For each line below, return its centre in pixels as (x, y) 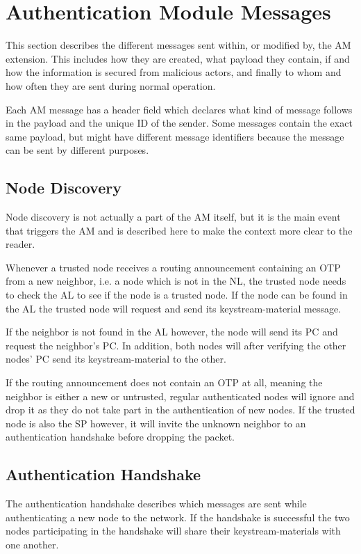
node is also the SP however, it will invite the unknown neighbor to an (156, 423)
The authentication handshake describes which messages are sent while (156, 504)
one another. (32, 544)
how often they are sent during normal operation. (111, 85)
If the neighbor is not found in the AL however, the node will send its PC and (172, 332)
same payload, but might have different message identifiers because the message (175, 136)
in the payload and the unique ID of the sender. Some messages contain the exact (179, 123)
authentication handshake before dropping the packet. (120, 437)
